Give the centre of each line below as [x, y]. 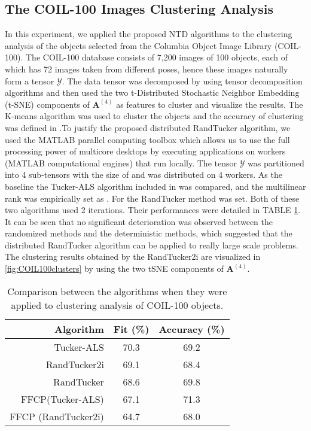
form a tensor [30, 81]
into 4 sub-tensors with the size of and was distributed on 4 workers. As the [144, 174]
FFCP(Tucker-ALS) [62, 399]
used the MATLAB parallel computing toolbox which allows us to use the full [147, 139]
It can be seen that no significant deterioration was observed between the [139, 221]
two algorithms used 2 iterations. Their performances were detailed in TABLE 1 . [153, 210]
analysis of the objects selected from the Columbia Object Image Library [138, 45]
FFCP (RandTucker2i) [57, 416]
